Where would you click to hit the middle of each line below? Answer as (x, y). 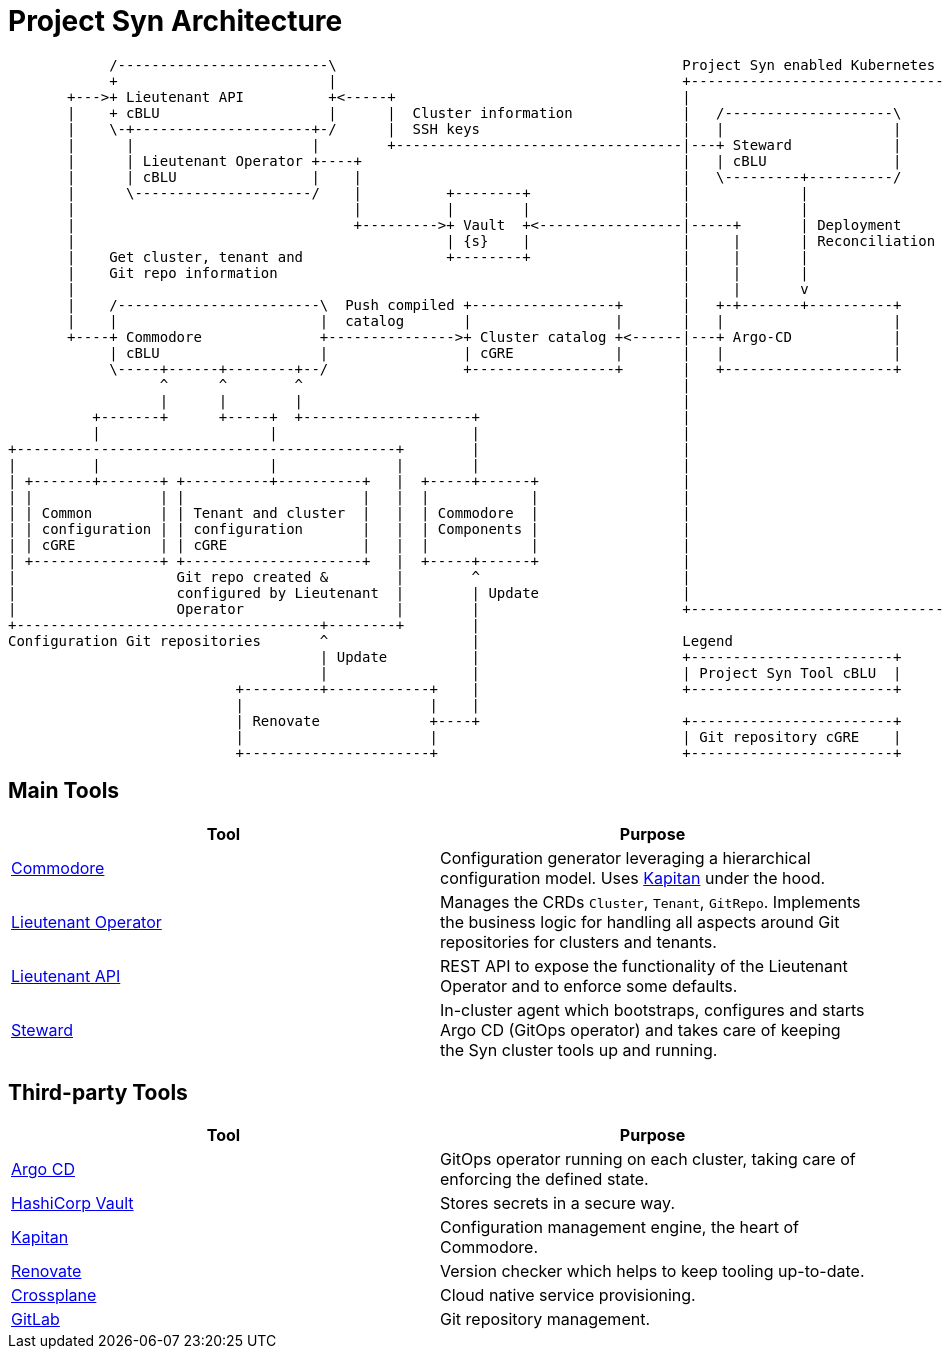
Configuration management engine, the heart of (619, 1227)
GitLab (35, 1319)
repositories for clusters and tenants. (578, 941)
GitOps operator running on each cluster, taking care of (648, 1159)
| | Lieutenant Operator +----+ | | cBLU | (484, 160)
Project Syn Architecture (175, 21)
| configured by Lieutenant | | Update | (349, 592)
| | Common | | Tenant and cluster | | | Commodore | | (349, 512)
